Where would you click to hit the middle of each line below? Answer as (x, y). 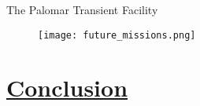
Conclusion (67, 88)
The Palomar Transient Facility (82, 9)
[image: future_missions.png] (117, 35)
